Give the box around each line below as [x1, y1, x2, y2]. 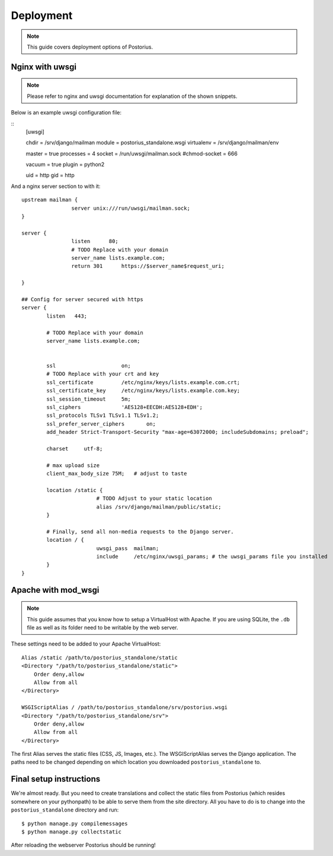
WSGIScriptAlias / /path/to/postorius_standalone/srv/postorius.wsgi [21, 704, 228, 711]
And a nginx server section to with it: [11, 183, 101, 190]
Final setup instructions [11, 774, 101, 784]
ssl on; [46, 362, 132, 369]
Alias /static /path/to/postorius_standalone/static [21, 654, 178, 661]
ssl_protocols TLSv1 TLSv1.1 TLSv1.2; [46, 412, 159, 419]
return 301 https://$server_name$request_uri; [71, 263, 225, 270]
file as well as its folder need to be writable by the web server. [27, 624, 178, 631]
